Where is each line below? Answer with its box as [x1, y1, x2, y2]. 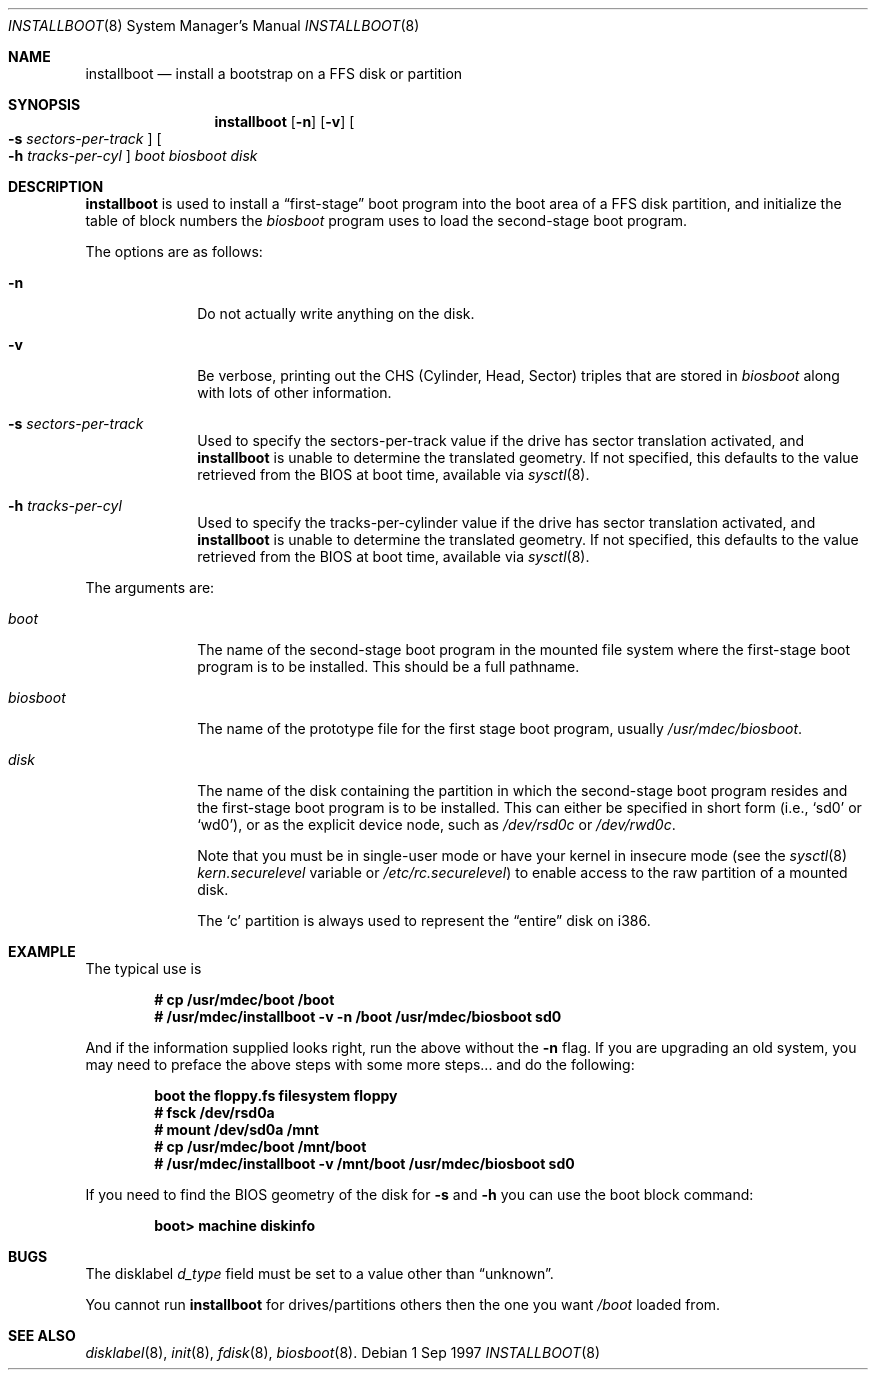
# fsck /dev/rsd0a [154, 1104, 275, 1121]
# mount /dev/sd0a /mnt [154, 1121, 319, 1138]
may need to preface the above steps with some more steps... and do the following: [85, 1056, 635, 1073]
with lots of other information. [197, 384, 392, 401]
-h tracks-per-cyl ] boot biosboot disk [8, 147, 258, 164]
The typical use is [85, 960, 202, 977]
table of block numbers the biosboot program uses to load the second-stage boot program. [85, 212, 688, 229]
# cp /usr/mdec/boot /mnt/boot [154, 1138, 367, 1155]
